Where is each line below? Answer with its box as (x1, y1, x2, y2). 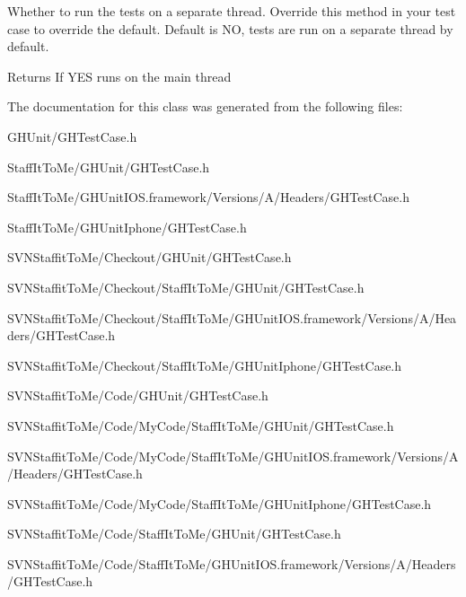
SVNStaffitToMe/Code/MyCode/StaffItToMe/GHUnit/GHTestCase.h (7, 416, 394, 435)
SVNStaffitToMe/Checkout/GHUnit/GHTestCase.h (7, 248, 292, 267)
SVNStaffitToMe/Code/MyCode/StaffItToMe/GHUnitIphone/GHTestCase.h (7, 494, 432, 513)
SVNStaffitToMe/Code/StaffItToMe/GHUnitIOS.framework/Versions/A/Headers (7, 554, 456, 573)
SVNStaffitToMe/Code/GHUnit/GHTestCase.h (7, 386, 268, 405)
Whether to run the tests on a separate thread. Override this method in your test (7, 2, 456, 20)
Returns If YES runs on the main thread (7, 66, 232, 85)
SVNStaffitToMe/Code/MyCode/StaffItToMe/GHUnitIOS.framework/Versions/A (7, 446, 459, 465)
